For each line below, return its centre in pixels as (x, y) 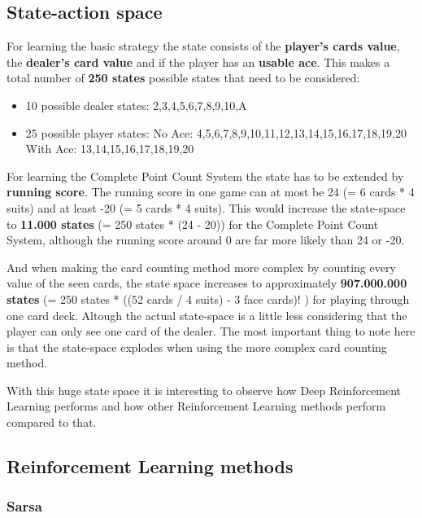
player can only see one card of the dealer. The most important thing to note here (211, 331)
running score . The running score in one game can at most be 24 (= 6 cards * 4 (211, 192)
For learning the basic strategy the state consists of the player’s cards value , (203, 46)
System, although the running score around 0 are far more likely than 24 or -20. (206, 240)
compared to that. (52, 422)
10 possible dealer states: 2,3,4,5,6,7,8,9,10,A (136, 105)
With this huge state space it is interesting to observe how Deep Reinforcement (204, 390)
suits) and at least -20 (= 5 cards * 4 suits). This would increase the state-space (206, 207)
